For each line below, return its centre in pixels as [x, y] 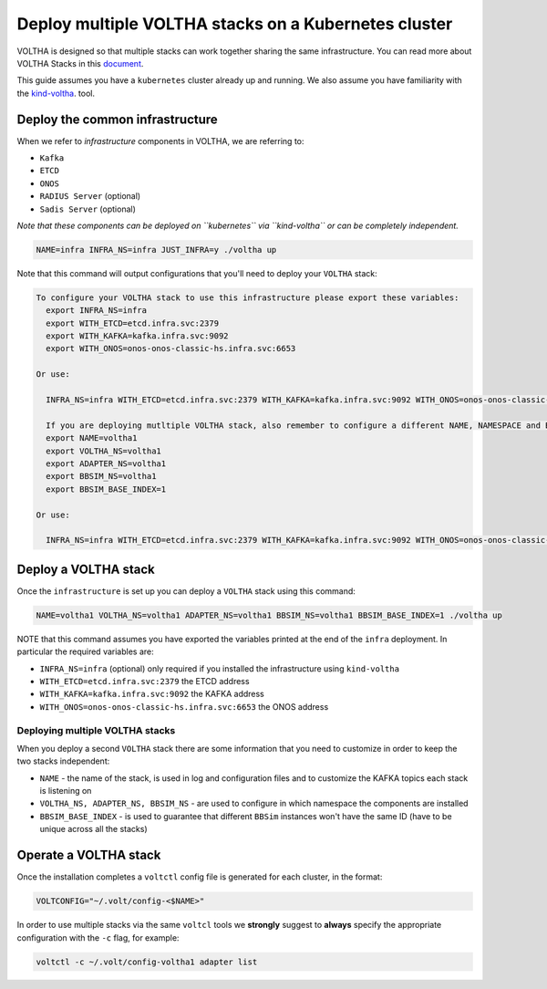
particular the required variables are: [85, 651]
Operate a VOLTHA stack [89, 855]
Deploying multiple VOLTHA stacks [96, 730]
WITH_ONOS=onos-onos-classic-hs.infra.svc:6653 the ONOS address [184, 706]
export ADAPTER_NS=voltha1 [106, 464]
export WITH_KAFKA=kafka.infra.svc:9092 [137, 336]
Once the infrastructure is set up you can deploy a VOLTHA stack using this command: [186, 591]
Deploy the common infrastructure [117, 119]
